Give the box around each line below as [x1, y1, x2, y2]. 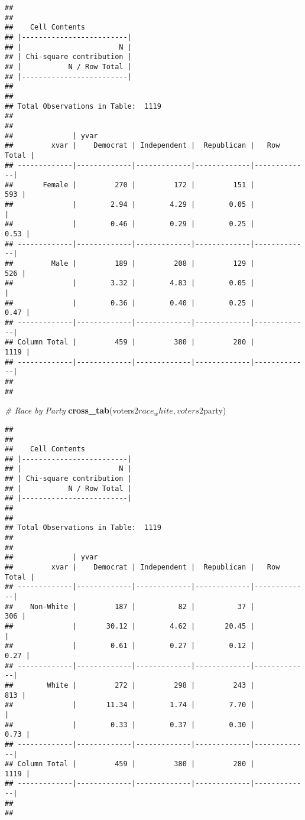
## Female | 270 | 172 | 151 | [5, 180, 255, 189]
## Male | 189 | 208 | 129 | [5, 259, 255, 268]
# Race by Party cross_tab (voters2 [5, 404, 139, 416]
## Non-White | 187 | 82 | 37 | [5, 602, 255, 611]
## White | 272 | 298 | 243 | [5, 681, 255, 689]
